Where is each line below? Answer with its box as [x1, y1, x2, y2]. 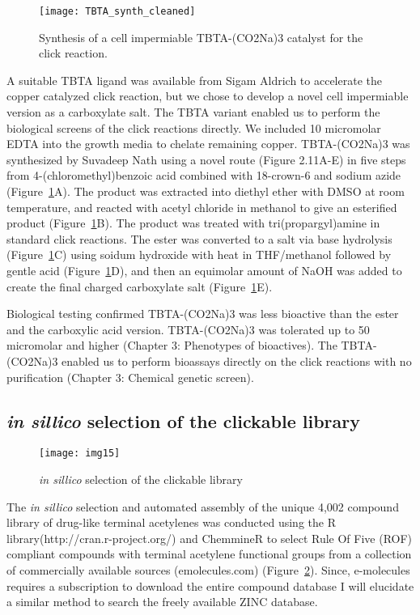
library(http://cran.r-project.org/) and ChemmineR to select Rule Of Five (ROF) [6, 529, 413, 546]
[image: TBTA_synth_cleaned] [39, 6, 196, 17]
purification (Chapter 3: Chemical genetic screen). [6, 368, 254, 385]
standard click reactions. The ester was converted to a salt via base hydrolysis [6, 230, 392, 247]
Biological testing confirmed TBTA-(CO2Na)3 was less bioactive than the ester [6, 305, 399, 322]
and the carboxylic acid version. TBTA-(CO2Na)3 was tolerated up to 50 [6, 320, 370, 337]
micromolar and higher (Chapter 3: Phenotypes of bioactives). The [6, 337, 337, 354]
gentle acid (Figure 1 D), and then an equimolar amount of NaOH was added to [6, 261, 402, 278]
